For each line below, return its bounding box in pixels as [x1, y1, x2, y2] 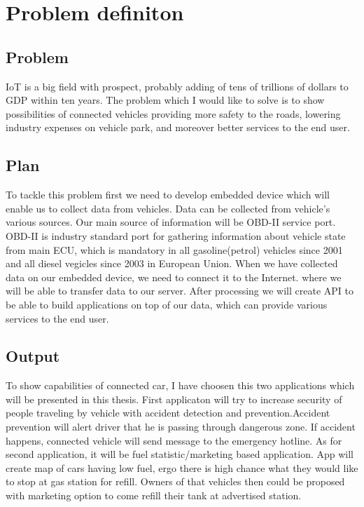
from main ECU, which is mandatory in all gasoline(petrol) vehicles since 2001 [6, 242, 343, 257]
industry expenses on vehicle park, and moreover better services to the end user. [6, 120, 350, 135]
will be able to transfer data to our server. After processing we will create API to [6, 283, 353, 298]
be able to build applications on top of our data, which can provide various [6, 297, 328, 311]
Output [6, 345, 60, 367]
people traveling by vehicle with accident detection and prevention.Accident [6, 405, 330, 420]
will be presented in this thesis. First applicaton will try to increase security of [6, 391, 342, 406]
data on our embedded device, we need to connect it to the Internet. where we [6, 269, 342, 284]
